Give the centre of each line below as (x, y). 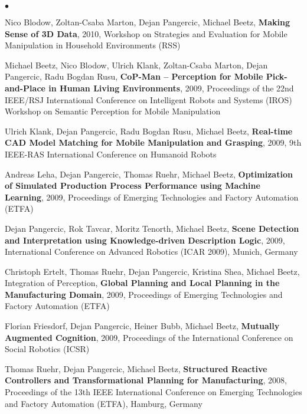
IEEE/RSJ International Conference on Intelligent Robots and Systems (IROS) (148, 99)
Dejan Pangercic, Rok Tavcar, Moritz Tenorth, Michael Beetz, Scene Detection (152, 228)
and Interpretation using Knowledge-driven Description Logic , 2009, (145, 240)
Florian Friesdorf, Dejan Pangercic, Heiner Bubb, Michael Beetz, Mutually (142, 326)
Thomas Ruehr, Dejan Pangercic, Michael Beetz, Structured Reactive (136, 368)
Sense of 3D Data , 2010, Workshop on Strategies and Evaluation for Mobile (146, 33)
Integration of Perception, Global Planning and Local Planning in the (142, 283)
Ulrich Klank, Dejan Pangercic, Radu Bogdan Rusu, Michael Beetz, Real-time (149, 131)
